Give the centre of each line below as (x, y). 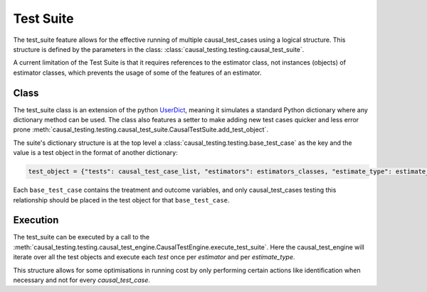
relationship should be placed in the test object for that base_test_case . (121, 200)
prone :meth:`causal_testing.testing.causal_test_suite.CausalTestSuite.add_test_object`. (141, 130)
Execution (36, 220)
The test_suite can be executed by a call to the (81, 237)
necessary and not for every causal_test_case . (82, 280)
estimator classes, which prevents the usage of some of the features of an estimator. (138, 72)
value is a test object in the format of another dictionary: (95, 153)
